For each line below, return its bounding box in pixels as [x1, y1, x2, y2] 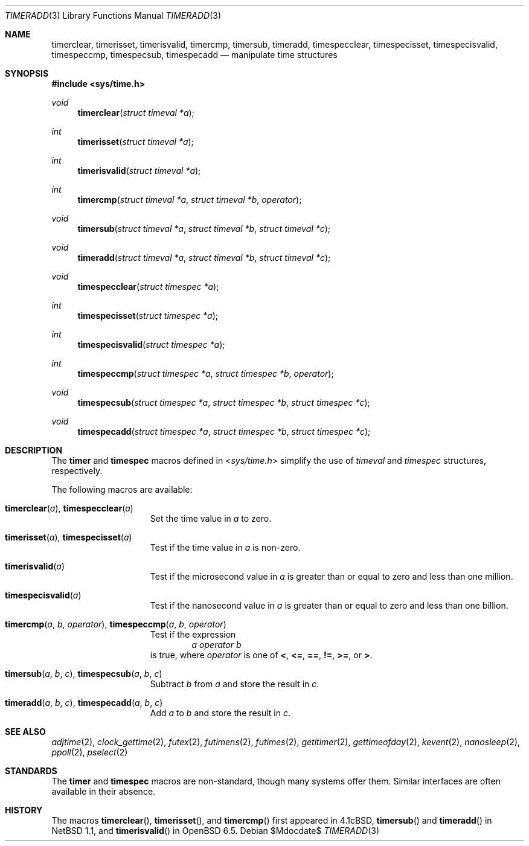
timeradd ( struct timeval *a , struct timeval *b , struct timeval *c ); [77, 252, 331, 263]
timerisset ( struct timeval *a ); [77, 136, 194, 147]
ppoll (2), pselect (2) [51, 747, 128, 757]
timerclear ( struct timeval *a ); [77, 107, 194, 118]
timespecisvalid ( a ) [5, 590, 82, 600]
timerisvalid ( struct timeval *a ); [77, 165, 201, 176]
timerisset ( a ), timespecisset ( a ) [5, 532, 132, 542]
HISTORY [5, 805, 43, 815]
